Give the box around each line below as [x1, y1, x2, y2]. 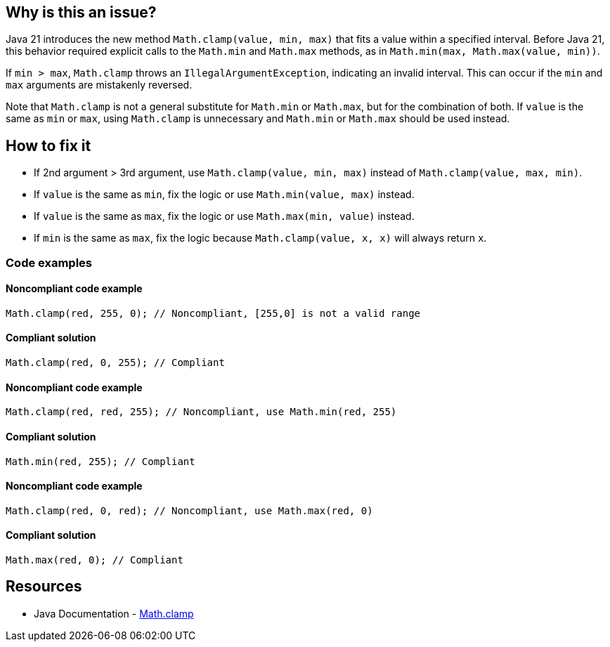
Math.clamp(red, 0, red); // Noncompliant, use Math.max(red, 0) [6, 504, 373, 516]
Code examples [6, 255, 93, 270]
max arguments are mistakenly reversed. [6, 79, 193, 91]
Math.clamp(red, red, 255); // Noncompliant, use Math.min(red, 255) [6, 406, 397, 418]
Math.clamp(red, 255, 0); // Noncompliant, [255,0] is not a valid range [6, 307, 421, 319]
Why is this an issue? [6, 4, 157, 21]
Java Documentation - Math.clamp [34, 607, 194, 620]
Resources [6, 577, 82, 596]
